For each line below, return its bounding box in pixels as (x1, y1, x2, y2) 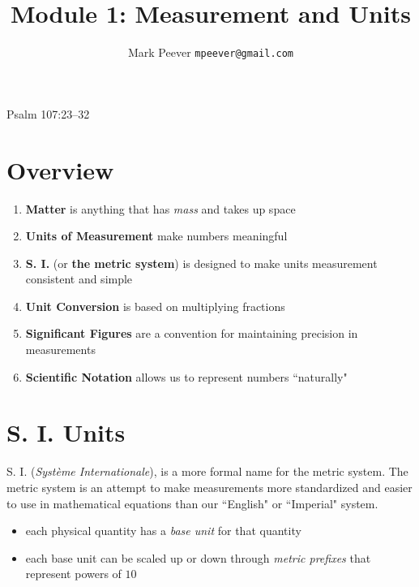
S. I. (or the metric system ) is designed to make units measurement (25, 254, 378, 271)
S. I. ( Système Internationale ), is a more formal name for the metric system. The (6, 463, 408, 480)
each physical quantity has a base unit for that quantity (25, 522, 301, 539)
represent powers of (25, 565, 122, 582)
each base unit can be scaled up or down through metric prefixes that (25, 549, 371, 566)
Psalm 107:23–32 (6, 105, 90, 122)
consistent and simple (25, 270, 133, 287)
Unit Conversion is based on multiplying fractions (25, 297, 285, 314)
